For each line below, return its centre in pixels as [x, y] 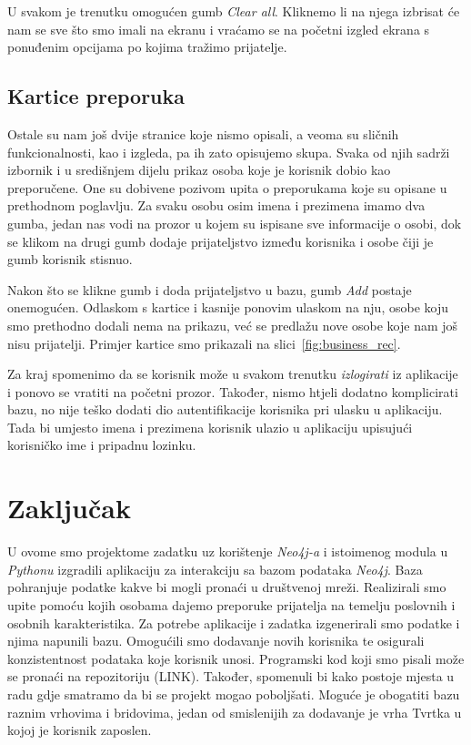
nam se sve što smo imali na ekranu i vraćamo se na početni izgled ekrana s [219, 29]
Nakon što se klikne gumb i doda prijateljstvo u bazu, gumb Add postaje [210, 289]
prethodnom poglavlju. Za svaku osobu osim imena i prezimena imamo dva [216, 205]
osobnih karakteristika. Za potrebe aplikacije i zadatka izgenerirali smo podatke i [234, 623]
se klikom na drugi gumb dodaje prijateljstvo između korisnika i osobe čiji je [220, 241]
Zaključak [69, 508]
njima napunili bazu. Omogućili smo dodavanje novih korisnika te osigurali [216, 641]
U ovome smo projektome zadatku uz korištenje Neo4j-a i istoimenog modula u [228, 551]
